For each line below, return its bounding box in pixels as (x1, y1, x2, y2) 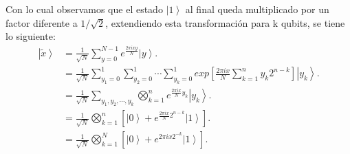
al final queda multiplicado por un (185, 2, 329, 16)
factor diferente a (6, 15, 78, 30)
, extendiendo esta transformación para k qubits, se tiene (105, 15, 345, 30)
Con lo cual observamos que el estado (6, 2, 163, 16)
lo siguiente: (6, 29, 56, 43)
